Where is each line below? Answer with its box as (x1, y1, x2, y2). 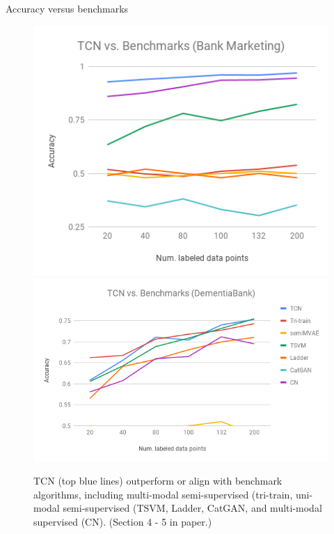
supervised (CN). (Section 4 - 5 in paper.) (33, 514, 212, 528)
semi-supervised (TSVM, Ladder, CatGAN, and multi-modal (63, 501, 322, 515)
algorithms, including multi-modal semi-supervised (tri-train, (33, 487, 293, 501)
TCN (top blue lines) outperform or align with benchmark (33, 473, 283, 488)
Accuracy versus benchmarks (6, 1, 129, 15)
